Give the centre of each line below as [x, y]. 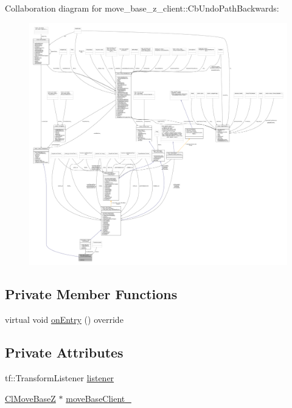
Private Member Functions [91, 294]
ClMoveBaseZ [30, 398]
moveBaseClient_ [99, 398]
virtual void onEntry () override [64, 320]
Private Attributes [64, 352]
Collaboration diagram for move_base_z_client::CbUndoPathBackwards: [142, 8]
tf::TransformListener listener [60, 378]
